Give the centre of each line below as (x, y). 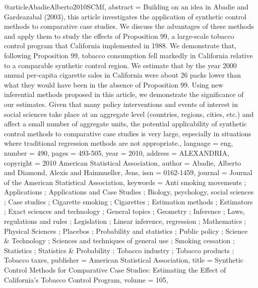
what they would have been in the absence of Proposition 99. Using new (114, 84)
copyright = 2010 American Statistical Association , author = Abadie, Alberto (123, 162)
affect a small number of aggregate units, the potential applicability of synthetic (126, 124)
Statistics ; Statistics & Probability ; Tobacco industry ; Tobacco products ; (119, 250)
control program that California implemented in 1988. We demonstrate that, (120, 46)
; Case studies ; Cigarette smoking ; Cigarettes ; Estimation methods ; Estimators (129, 201)
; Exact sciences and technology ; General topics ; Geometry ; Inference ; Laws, (125, 211)
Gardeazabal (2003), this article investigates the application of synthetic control (125, 16)
